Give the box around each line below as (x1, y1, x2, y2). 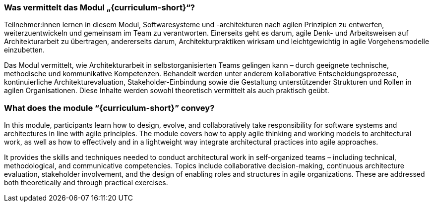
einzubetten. (4, 46, 45, 54)
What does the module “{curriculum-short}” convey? (4, 103, 215, 113)
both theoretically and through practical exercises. (4, 178, 168, 187)
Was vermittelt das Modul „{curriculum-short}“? (4, 2, 195, 12)
